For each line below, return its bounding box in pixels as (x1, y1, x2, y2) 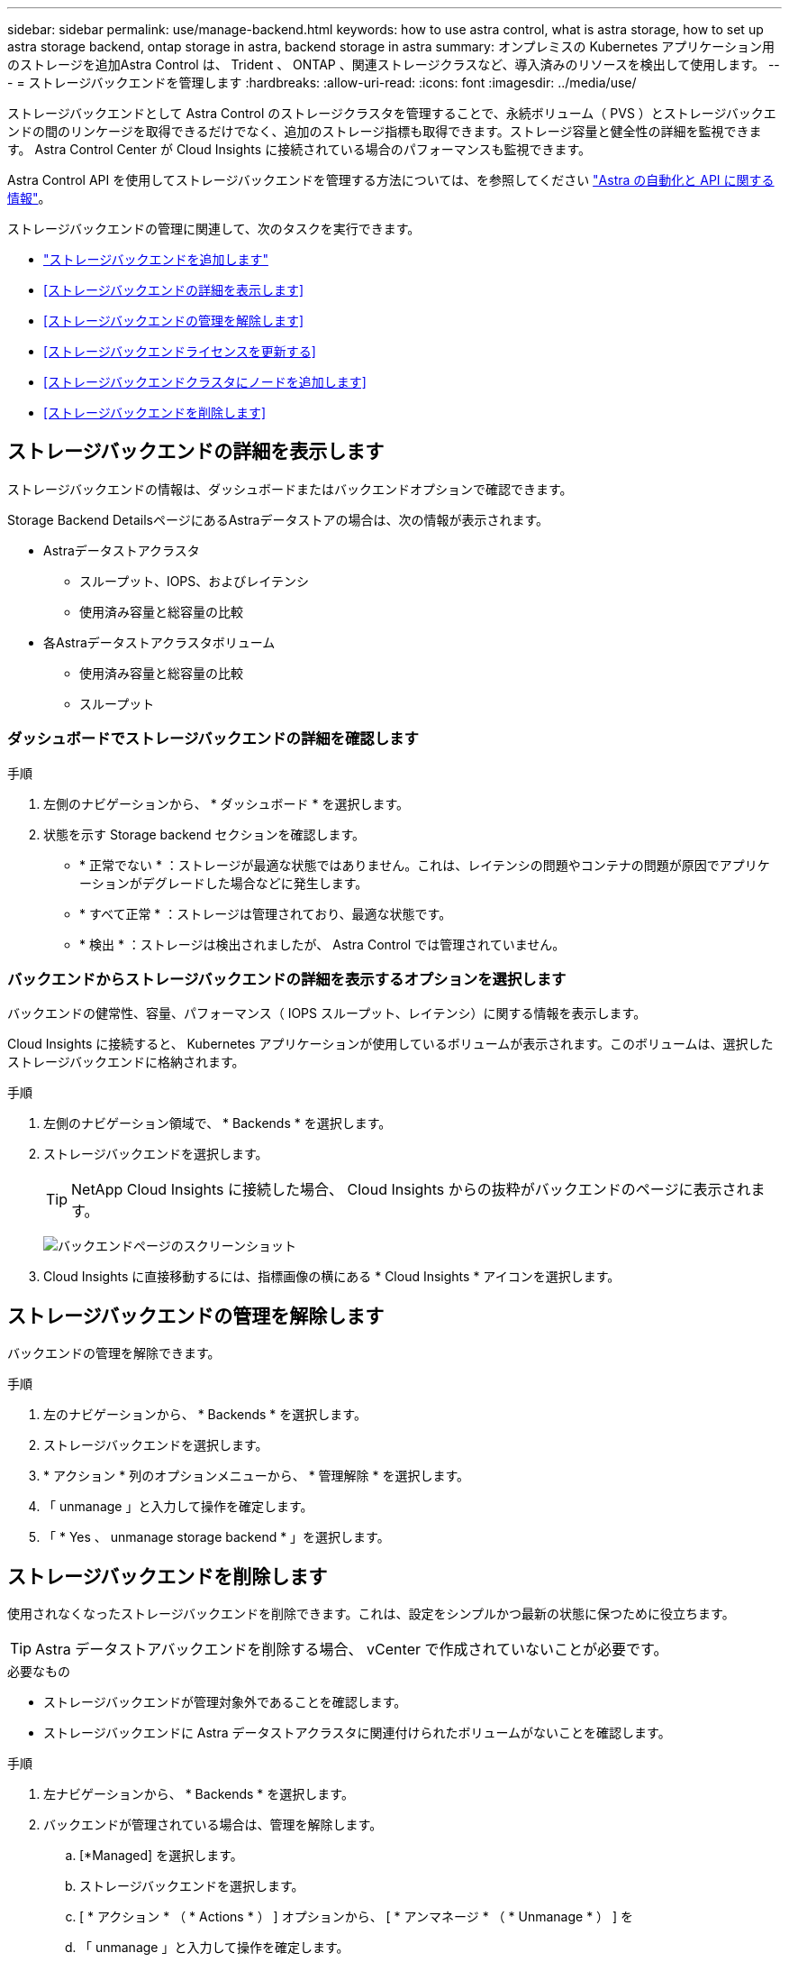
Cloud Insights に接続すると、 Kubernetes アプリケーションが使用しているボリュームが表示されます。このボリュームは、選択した (7, 1036, 774, 1052)
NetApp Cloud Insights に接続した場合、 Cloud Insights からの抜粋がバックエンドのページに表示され (71, 1180, 751, 1199)
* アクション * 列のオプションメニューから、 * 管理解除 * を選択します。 (43, 1468, 470, 1484)
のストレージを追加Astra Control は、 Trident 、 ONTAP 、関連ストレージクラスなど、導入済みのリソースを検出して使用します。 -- (7, 57, 780, 72)
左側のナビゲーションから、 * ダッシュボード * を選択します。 (43, 795, 410, 811)
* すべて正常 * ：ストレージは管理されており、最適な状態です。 (79, 905, 452, 921)
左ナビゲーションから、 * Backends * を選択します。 (43, 1786, 354, 1802)
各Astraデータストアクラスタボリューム (43, 634, 276, 650)
